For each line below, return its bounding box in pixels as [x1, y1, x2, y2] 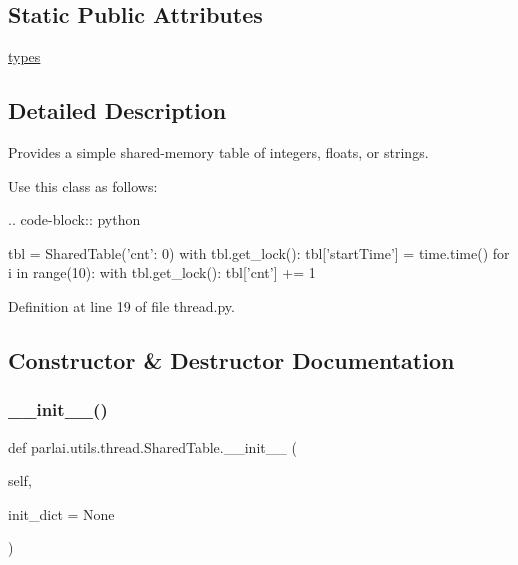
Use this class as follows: [8, 175, 158, 196]
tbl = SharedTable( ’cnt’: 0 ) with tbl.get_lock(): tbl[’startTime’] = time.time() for [8, 242, 510, 263]
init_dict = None [8, 503, 115, 524]
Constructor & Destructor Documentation [8, 344, 455, 375]
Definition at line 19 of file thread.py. [8, 295, 235, 316]
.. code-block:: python [8, 209, 141, 230]
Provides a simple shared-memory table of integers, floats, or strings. [8, 142, 429, 162]
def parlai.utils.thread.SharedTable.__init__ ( [8, 436, 297, 457]
